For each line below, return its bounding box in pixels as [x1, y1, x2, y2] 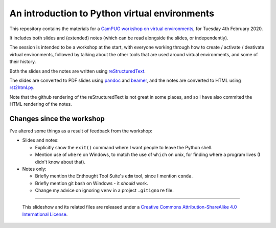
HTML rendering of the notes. [9, 101, 72, 107]
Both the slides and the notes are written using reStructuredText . [9, 68, 146, 74]
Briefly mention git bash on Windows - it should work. [35, 180, 148, 186]
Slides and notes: [22, 137, 59, 143]
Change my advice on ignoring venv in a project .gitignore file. [35, 187, 174, 194]
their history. [9, 59, 36, 65]
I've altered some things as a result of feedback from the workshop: [9, 128, 153, 134]
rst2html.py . [9, 84, 35, 90]
